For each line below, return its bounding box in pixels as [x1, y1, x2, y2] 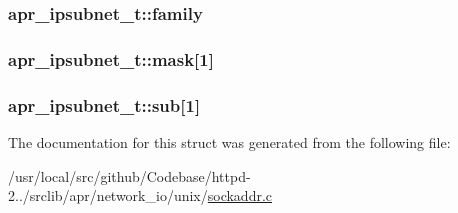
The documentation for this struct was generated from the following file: [8, 131, 451, 152]
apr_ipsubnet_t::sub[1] [8, 92, 201, 117]
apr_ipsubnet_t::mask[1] [8, 46, 214, 71]
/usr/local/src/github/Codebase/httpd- [8, 165, 251, 186]
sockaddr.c [207, 185, 273, 206]
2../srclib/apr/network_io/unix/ [8, 185, 208, 206]
